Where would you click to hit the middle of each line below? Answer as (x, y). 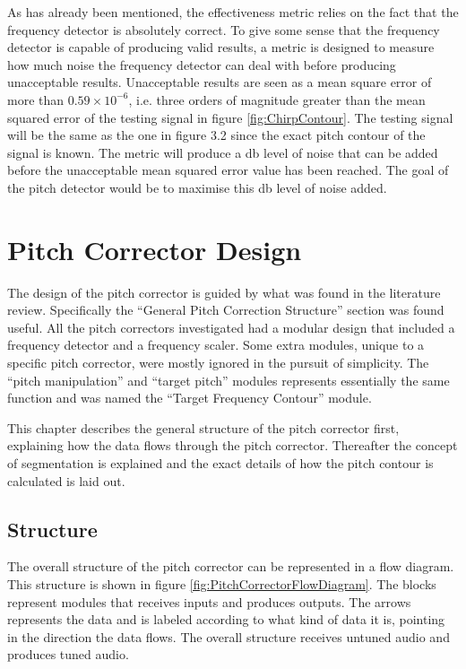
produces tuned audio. (68, 654)
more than (36, 99)
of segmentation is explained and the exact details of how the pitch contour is (220, 463)
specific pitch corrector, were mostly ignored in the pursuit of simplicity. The (218, 363)
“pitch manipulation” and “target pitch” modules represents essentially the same (229, 380)
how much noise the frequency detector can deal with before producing (202, 64)
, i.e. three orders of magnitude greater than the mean (277, 99)
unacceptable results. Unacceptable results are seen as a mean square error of (220, 82)
